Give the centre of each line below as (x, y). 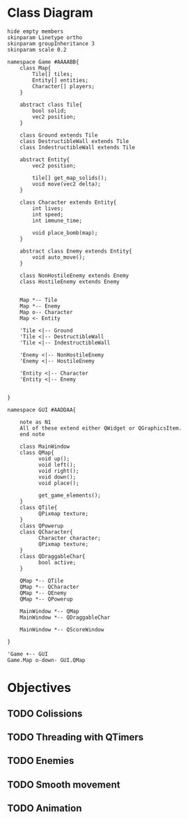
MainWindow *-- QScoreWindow (62, 629)
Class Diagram (50, 13)
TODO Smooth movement (64, 784)
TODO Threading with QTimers (76, 737)
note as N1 (36, 422)
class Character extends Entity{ (68, 202)
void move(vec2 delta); (66, 184)
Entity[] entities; (61, 80)
